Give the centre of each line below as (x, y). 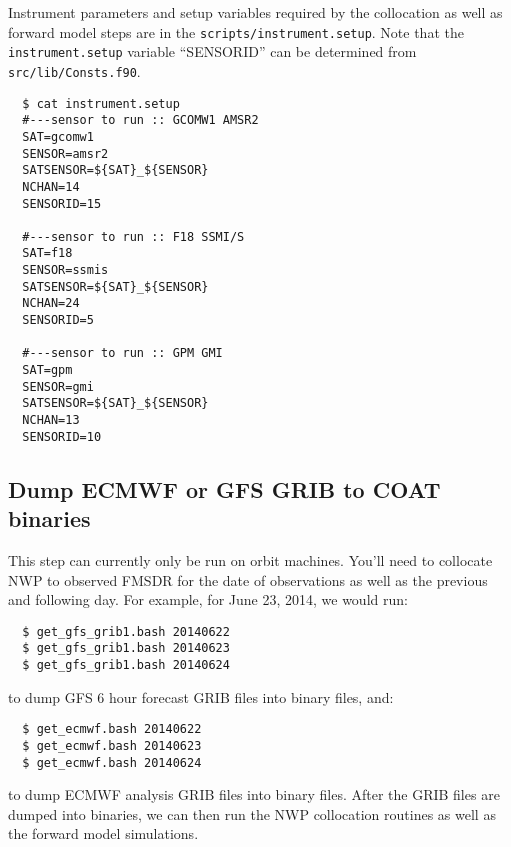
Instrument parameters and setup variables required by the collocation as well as (255, 12)
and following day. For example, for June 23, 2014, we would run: (208, 599)
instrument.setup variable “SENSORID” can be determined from (212, 51)
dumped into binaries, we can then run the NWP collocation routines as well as (252, 813)
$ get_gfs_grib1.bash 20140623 (126, 648)
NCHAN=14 (51, 186)
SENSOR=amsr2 (65, 153)
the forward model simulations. (103, 833)
